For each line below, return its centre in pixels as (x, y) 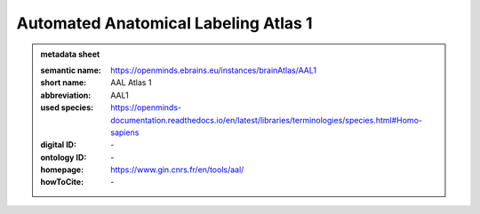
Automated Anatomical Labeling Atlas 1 (164, 23)
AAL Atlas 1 (131, 83)
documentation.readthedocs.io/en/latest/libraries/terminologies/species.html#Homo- (266, 120)
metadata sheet (70, 54)
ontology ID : (64, 157)
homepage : (62, 170)
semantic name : (71, 70)
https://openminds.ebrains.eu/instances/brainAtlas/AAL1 (214, 70)
